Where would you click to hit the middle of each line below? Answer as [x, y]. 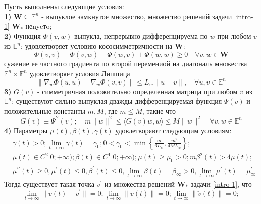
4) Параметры [26, 130]
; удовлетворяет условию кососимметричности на [96, 46]
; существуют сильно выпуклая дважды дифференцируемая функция [117, 101]
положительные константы [45, 111]
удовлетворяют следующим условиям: [173, 130]
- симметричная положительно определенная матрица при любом [137, 91]
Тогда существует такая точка [49, 183]
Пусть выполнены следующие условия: [64, 6]
